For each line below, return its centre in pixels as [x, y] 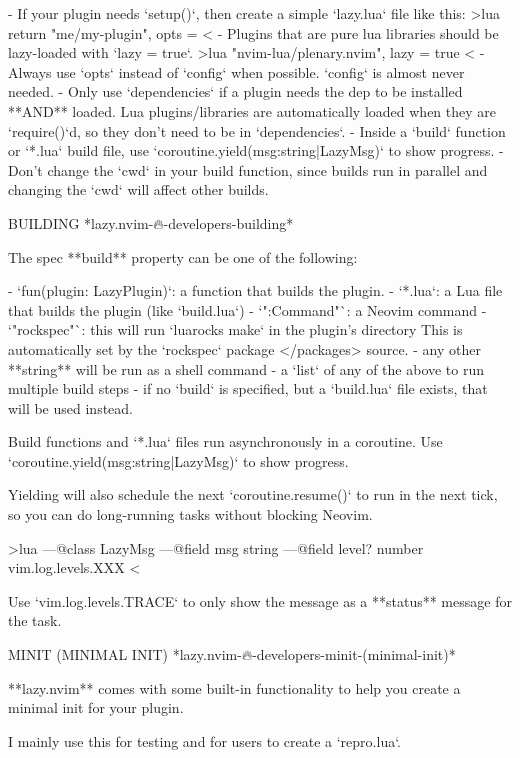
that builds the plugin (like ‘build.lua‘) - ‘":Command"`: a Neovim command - [247, 309]
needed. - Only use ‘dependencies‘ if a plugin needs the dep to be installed [235, 91]
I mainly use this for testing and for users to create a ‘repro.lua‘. [205, 740]
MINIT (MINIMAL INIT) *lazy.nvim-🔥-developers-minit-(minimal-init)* [232, 654]
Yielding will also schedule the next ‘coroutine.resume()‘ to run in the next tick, [253, 494]
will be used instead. [70, 407]
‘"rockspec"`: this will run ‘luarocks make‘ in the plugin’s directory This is [235, 329]
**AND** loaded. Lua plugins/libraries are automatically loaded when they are [252, 110]
